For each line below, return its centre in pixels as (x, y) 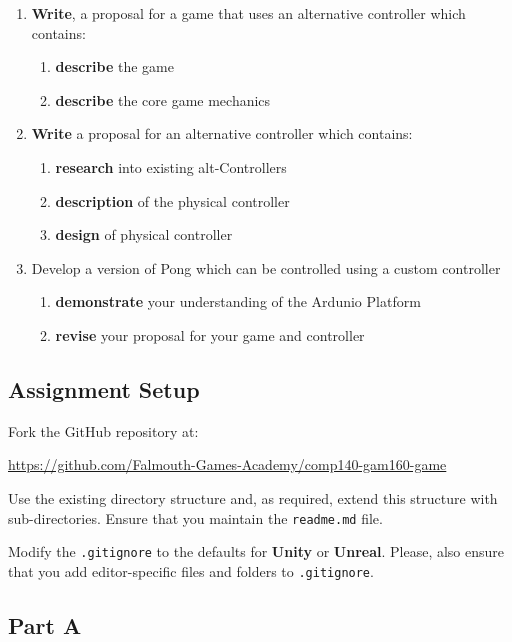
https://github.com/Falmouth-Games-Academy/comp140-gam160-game (227, 464)
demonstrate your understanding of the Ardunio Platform (238, 301)
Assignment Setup (104, 388)
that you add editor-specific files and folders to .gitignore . (191, 570)
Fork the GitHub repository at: (103, 430)
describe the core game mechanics (163, 99)
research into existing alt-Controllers (171, 166)
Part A (45, 624)
